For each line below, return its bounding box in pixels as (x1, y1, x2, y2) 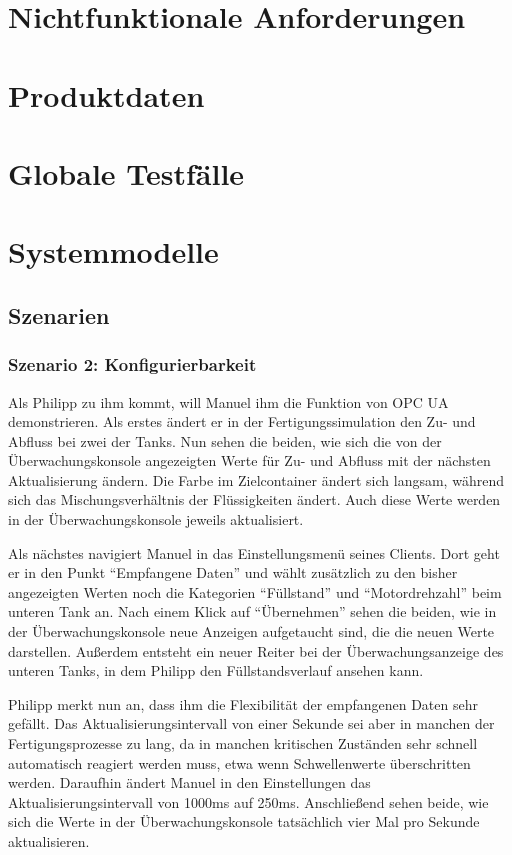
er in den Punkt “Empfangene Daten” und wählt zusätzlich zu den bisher (8, 562, 458, 583)
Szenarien (8, 299, 110, 330)
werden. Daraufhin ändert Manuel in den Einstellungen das (8, 772, 371, 793)
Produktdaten (8, 74, 205, 115)
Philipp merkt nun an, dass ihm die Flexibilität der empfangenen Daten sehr (8, 693, 478, 714)
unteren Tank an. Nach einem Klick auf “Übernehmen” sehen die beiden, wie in (8, 601, 497, 622)
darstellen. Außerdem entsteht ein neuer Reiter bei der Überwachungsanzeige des (8, 640, 504, 661)
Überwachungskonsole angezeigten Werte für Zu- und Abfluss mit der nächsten (8, 450, 491, 471)
